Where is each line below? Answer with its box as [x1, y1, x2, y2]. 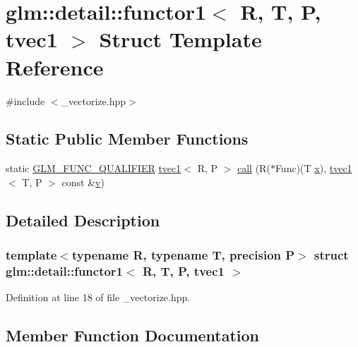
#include [6, 93, 45, 108]
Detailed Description [6, 209, 160, 231]
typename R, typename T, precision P [71, 246, 295, 264]
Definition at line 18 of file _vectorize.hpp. [6, 290, 191, 305]
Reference [6, 52, 104, 81]
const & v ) [61, 174, 105, 189]
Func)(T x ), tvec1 [275, 161, 352, 176]
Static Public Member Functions [6, 128, 249, 150]
